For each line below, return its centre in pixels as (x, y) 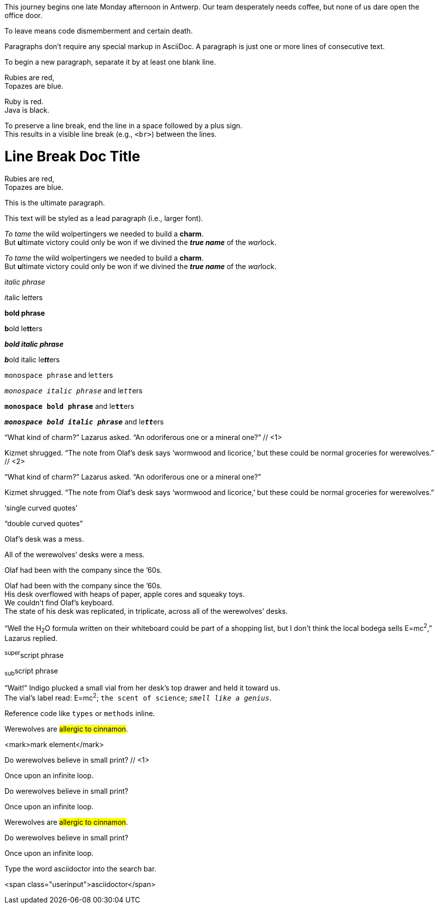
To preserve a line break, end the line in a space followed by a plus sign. (123, 126)
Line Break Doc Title (72, 156)
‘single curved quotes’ (41, 508)
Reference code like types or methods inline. (80, 714)
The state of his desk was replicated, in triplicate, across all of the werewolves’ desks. (146, 611)
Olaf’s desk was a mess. (44, 539)
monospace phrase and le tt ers (59, 375)
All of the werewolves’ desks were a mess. (75, 554)
